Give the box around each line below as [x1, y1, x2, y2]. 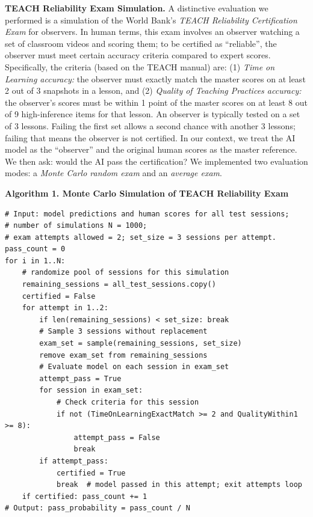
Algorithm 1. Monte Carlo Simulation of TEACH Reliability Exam [5, 186, 289, 199]
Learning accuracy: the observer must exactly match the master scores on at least [5, 72, 306, 85]
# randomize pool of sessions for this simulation [22, 268, 229, 277]
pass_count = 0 [5, 245, 66, 254]
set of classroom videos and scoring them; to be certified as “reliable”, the [5, 37, 277, 49]
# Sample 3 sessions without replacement [39, 327, 208, 336]
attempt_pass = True [39, 374, 122, 383]
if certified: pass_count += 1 [22, 492, 147, 501]
